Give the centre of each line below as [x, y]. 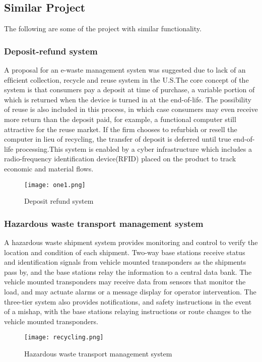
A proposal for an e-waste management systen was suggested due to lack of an [125, 70]
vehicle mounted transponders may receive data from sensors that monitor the [125, 282]
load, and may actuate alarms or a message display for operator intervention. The [130, 291]
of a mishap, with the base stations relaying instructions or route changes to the [128, 311]
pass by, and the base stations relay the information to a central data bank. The [128, 271]
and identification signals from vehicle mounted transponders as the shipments [125, 262]
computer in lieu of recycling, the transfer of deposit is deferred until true [118, 139]
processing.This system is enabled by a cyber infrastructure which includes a [134, 148]
